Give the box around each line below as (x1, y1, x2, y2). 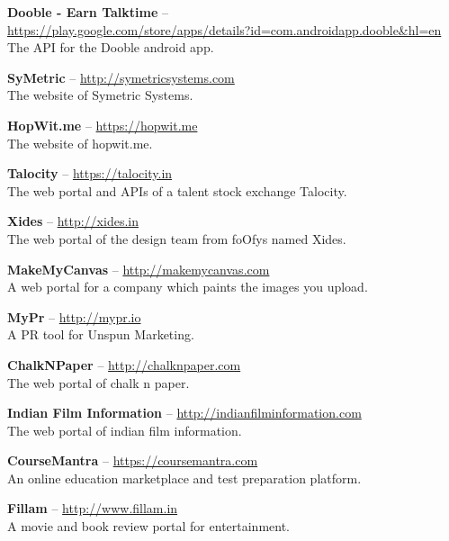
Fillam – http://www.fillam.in (7, 499, 178, 518)
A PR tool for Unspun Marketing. (7, 325, 194, 344)
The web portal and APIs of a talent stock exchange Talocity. (7, 181, 347, 200)
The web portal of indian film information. (7, 420, 242, 439)
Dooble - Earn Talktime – (7, 3, 168, 21)
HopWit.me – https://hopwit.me (7, 115, 198, 134)
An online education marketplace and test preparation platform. (7, 468, 362, 487)
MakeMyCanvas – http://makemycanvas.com (7, 259, 270, 278)
